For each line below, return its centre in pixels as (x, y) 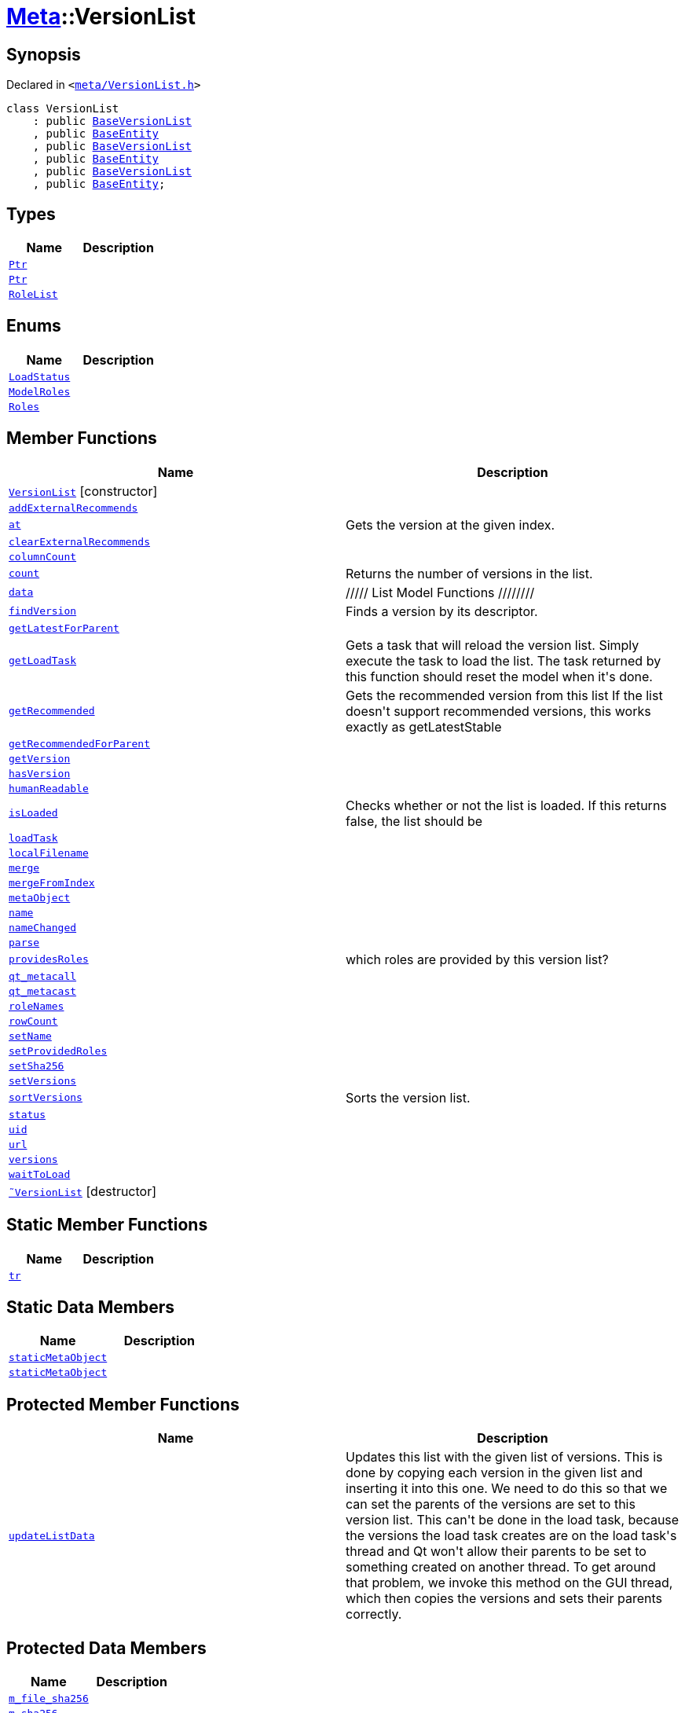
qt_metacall (43, 976)
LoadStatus (40, 376)
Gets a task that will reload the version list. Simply (493, 645)
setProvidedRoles (58, 1051)
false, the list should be (414, 821)
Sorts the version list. (408, 1097)
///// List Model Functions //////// (440, 592)
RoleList (33, 295)
